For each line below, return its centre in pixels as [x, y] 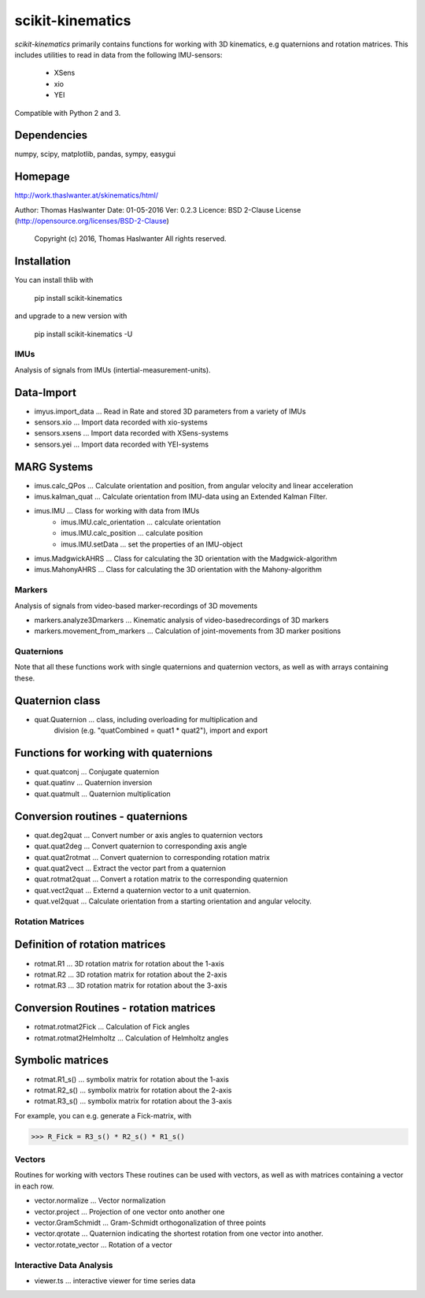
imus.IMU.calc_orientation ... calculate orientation [141, 522]
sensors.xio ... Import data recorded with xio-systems [121, 422]
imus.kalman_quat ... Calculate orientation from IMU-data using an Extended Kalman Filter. [181, 497]
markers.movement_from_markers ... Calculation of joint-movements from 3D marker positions [188, 631]
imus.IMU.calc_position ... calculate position [132, 533]
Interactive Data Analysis [64, 1265]
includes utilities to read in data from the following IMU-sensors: [118, 54]
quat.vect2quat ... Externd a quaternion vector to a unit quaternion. [142, 890]
